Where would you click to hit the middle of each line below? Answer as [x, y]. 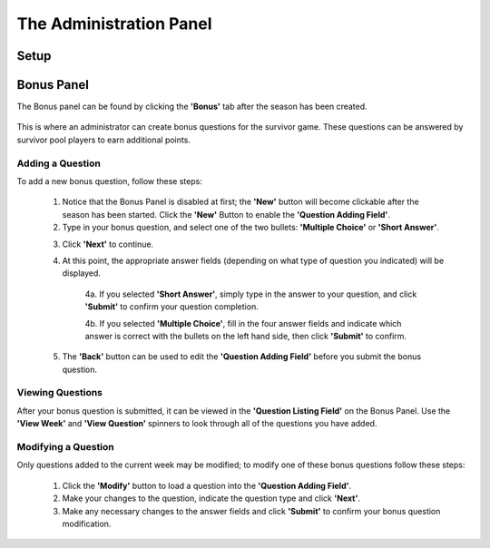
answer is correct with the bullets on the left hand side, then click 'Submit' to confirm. [246, 336]
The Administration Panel [114, 24]
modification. [87, 524]
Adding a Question [59, 163]
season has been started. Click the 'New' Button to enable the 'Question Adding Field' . [226, 214]
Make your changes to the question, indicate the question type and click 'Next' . [211, 498]
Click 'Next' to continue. [108, 244]
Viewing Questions [60, 393]
